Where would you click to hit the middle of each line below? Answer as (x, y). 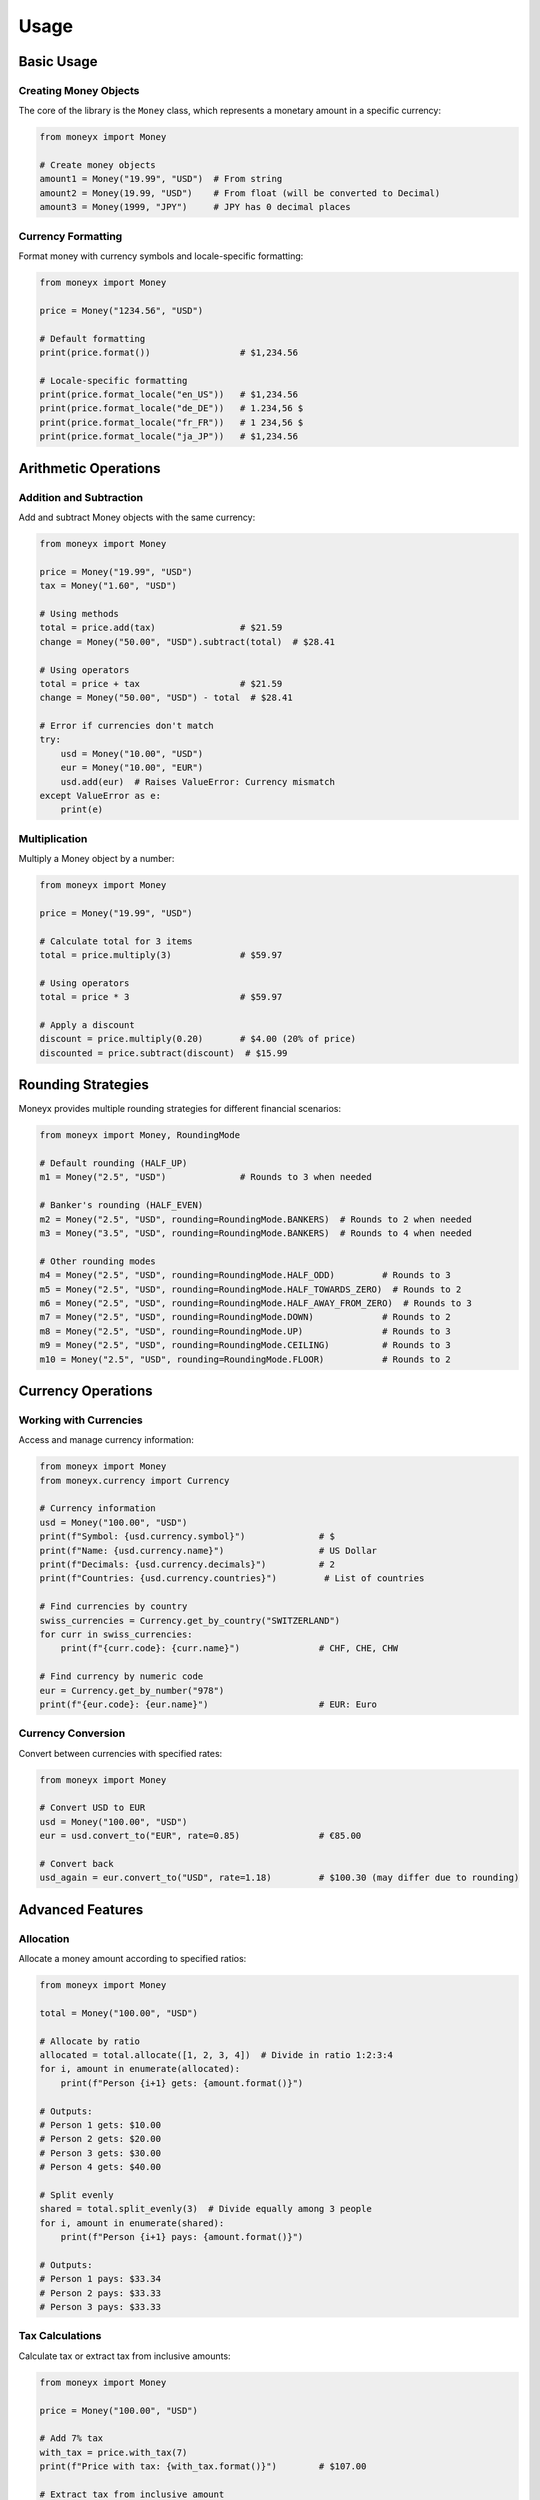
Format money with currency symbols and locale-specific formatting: (161, 256)
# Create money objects (98, 165)
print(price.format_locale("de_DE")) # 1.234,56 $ (171, 408)
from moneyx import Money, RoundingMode (139, 1135)
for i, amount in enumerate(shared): (132, 2223)
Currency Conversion (72, 1733)
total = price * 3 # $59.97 (161, 997)
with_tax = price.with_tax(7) (113, 2452)
